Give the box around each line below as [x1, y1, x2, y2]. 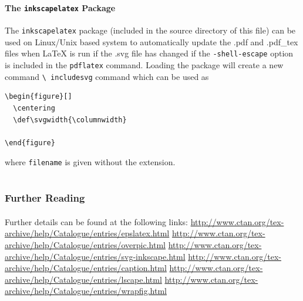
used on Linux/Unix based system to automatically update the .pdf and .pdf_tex [5, 35, 298, 48]
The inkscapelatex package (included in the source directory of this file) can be [5, 24, 296, 36]
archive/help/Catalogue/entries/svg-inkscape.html [5, 250, 186, 262]
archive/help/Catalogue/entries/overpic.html [5, 238, 166, 250]
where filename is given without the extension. [5, 156, 176, 168]
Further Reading [5, 190, 85, 205]
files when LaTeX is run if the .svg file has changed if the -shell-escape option [5, 47, 294, 59]
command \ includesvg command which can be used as [5, 70, 209, 82]
